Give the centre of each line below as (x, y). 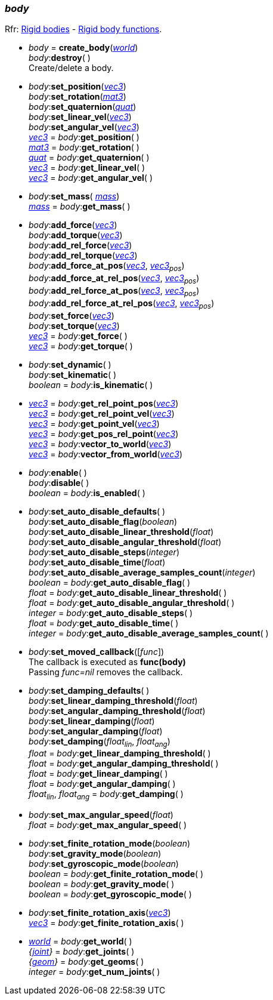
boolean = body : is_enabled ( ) (87, 493)
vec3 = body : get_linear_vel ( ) (87, 168)
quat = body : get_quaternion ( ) (89, 158)
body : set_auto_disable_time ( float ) (97, 562)
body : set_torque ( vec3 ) (74, 325)
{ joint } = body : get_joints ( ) (82, 952)
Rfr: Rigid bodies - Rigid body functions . (83, 29)
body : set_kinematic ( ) (73, 374)
